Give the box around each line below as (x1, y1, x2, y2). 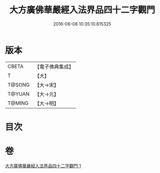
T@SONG (7, 81, 30, 88)
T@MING (7, 99, 29, 106)
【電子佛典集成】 (34, 63, 74, 70)
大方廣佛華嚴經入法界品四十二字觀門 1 (5, 163, 81, 169)
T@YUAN (7, 90, 30, 97)
